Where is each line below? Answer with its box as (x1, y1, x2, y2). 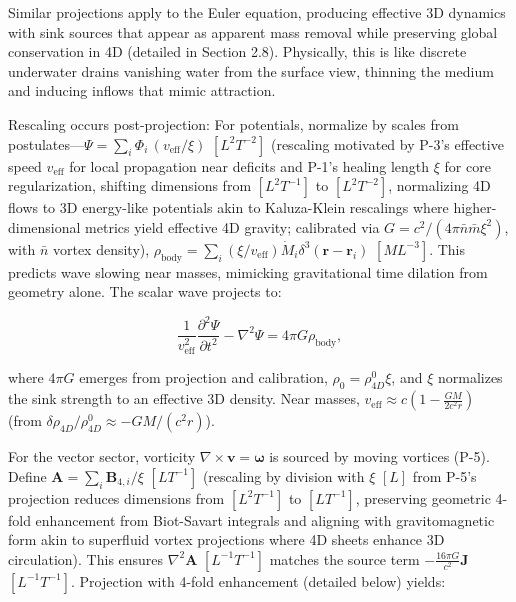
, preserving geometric (355, 487, 491, 508)
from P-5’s (412, 465, 477, 486)
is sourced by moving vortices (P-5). (269, 446, 490, 467)
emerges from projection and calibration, (79, 367, 328, 388)
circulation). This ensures (8, 548, 164, 569)
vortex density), (52, 238, 150, 259)
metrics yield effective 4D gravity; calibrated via (85, 216, 380, 237)
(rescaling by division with (202, 465, 365, 486)
